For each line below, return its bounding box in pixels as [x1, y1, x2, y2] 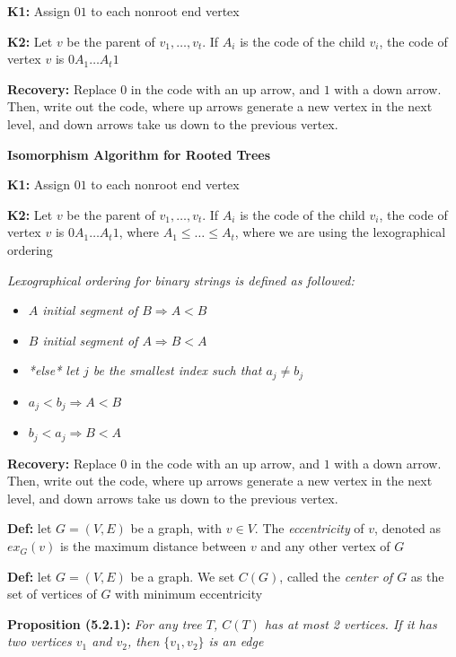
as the [410, 566, 444, 585]
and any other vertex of [260, 537, 390, 556]
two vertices [7, 632, 72, 651]
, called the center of [279, 566, 393, 585]
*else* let [28, 361, 79, 380]
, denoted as [374, 519, 442, 538]
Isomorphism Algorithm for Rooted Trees [7, 145, 271, 163]
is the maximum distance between [59, 537, 247, 556]
